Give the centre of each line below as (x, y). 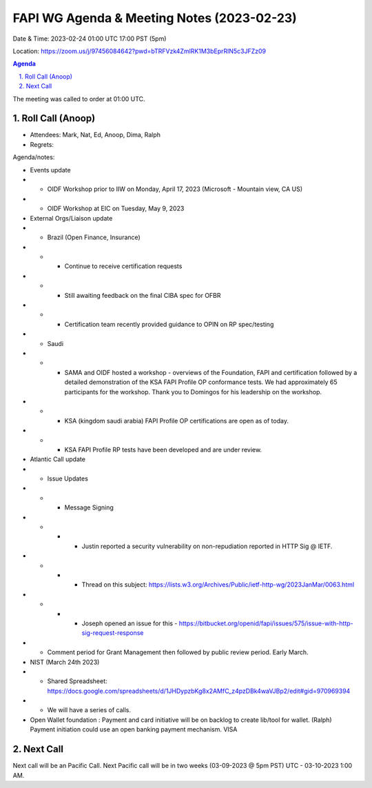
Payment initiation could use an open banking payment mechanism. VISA (134, 729)
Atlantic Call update (58, 459)
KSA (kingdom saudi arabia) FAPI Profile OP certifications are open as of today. (177, 421)
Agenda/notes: (34, 157)
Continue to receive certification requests (123, 266)
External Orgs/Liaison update (71, 218)
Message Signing (89, 507)
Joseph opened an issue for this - (130, 623)
